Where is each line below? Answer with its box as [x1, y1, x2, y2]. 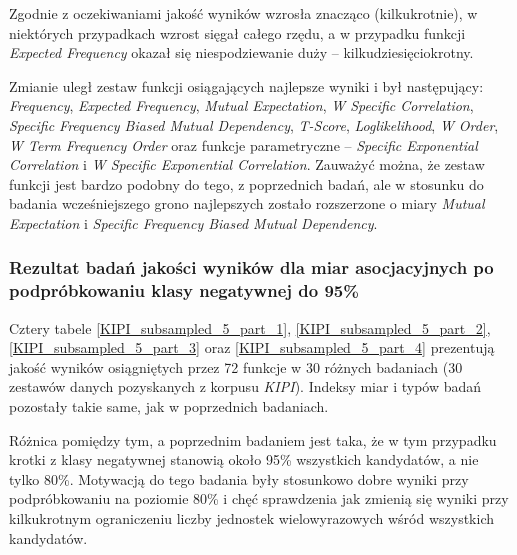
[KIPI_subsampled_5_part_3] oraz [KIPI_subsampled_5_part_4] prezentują [9, 337, 495, 358]
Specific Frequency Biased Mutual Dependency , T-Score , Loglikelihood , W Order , [9, 114, 499, 135]
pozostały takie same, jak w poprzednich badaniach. [9, 396, 329, 417]
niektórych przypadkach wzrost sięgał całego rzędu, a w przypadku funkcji [9, 22, 466, 43]
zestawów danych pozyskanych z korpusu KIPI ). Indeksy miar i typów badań [9, 376, 482, 397]
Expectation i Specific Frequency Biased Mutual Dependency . [9, 212, 378, 233]
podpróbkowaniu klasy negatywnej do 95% [9, 278, 359, 303]
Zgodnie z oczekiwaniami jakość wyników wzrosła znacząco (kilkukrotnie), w [9, 3, 478, 23]
